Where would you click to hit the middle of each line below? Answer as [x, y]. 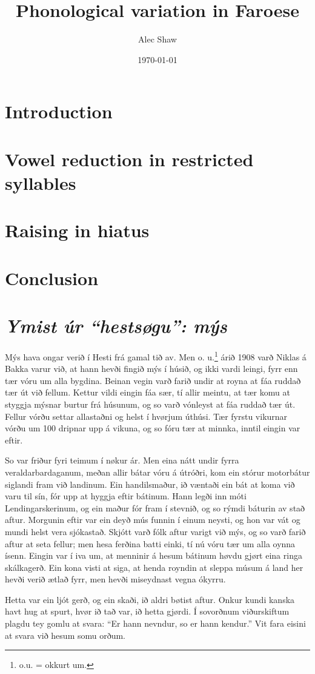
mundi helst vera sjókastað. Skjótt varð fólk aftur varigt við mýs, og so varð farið [155, 531]
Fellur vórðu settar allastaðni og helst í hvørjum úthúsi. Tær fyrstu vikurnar [146, 416]
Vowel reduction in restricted [129, 159]
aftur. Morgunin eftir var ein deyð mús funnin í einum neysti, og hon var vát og [153, 520]
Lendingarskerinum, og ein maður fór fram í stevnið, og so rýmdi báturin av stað [155, 507]
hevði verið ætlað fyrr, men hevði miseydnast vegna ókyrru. [115, 579]
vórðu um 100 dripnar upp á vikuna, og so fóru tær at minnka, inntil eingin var [153, 428]
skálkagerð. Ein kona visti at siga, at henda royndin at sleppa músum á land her [154, 567]
